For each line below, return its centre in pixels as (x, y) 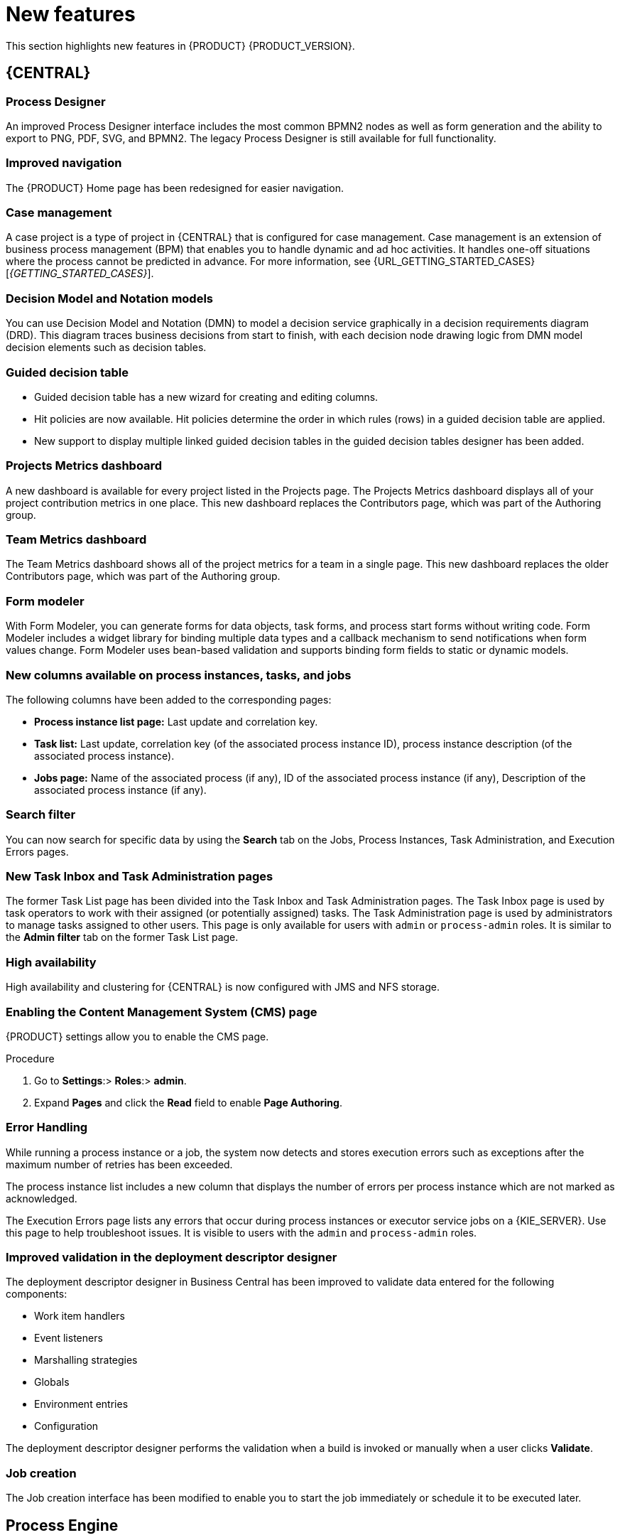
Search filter (41, 815)
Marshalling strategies (86, 1360)
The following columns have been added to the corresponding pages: (169, 699)
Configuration (66, 1426)
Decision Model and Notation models (110, 298)
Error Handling (47, 1127)
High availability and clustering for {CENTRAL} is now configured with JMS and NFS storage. (223, 987)
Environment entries (81, 1404)
